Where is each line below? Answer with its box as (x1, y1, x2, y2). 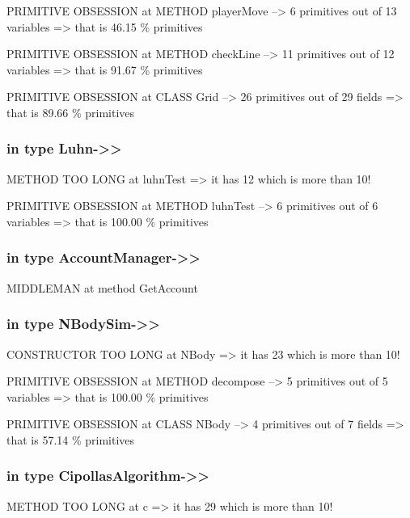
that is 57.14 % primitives (6, 431, 135, 448)
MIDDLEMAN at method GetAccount (6, 279, 198, 296)
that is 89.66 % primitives (6, 103, 135, 120)
